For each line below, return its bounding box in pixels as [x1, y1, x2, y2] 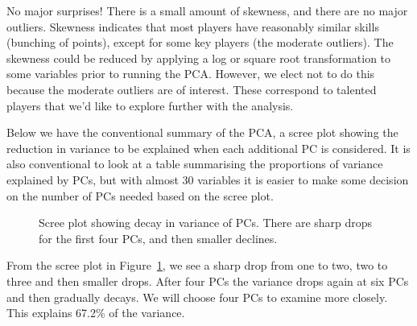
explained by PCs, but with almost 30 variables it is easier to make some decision [6, 171, 409, 188]
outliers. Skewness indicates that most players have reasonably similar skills [6, 18, 379, 35]
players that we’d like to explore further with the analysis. [6, 97, 294, 113]
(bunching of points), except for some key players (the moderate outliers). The [6, 34, 394, 51]
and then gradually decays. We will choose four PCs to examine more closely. [6, 288, 388, 305]
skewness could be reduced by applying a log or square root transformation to [6, 49, 391, 66]
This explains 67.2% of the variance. [6, 304, 185, 321]
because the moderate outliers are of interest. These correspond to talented [6, 80, 377, 97]
